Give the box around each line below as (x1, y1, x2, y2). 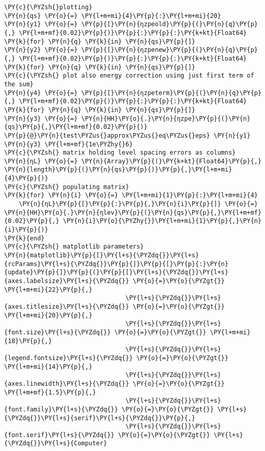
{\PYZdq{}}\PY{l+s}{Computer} (4, 440, 107, 447)
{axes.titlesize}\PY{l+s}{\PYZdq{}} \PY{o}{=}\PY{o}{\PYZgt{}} (4, 303, 225, 310)
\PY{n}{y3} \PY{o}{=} (4, 115, 78, 122)
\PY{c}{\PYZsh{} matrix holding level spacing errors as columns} (4, 149, 236, 157)
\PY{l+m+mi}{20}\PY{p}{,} (4, 311, 92, 319)
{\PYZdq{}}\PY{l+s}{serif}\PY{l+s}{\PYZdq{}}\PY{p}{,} (4, 414, 196, 422)
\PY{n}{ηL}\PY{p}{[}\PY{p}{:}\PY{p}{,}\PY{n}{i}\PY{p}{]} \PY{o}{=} (18, 200, 258, 208)
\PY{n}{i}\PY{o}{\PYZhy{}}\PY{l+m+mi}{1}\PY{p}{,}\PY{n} (63, 217, 262, 225)
